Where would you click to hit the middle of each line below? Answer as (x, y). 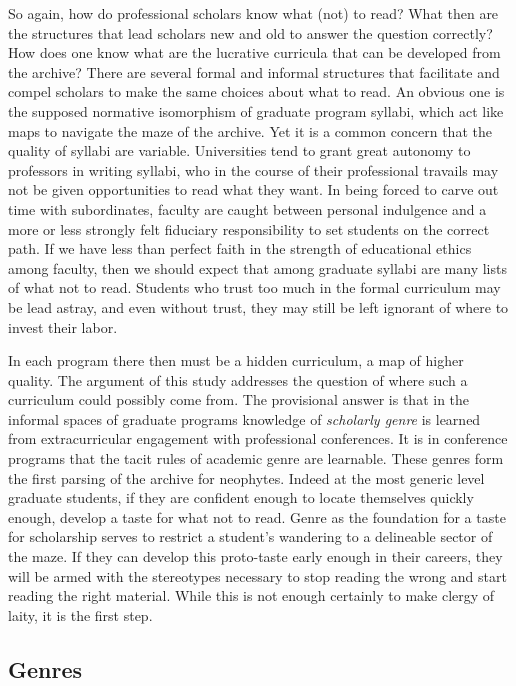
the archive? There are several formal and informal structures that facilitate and (254, 71)
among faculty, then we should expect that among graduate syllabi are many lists (257, 267)
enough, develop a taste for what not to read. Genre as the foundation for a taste (257, 516)
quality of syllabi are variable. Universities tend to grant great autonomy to (239, 150)
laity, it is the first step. (80, 614)
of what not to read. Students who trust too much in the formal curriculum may (254, 287)
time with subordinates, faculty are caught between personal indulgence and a (247, 208)
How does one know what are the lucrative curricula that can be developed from (254, 52)
